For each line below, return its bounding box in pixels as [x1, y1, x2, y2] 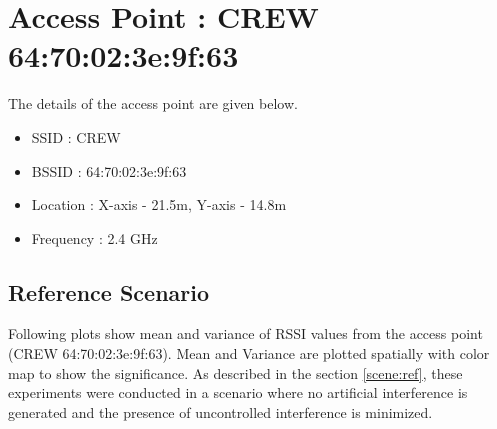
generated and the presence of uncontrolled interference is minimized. [8, 401, 433, 422]
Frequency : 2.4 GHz [31, 227, 158, 248]
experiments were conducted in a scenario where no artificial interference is [8, 382, 468, 403]
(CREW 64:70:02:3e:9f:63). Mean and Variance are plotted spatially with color [8, 343, 490, 364]
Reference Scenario [8, 276, 210, 307]
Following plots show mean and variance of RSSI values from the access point [8, 323, 483, 344]
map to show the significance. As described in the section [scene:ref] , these [8, 362, 463, 383]
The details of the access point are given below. [8, 93, 298, 114]
